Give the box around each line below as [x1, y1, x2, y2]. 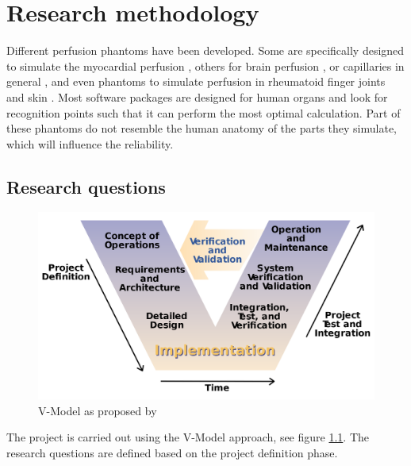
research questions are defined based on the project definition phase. [6, 444, 338, 460]
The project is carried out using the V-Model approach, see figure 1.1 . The [6, 429, 370, 445]
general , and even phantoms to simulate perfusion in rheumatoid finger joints [6, 73, 386, 90]
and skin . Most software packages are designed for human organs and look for [6, 88, 388, 105]
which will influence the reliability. [6, 135, 174, 152]
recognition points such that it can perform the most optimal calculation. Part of [6, 104, 401, 121]
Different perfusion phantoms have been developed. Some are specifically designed [6, 42, 405, 59]
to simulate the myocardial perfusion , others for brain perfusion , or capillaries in [6, 57, 405, 74]
